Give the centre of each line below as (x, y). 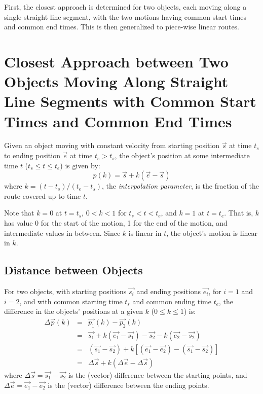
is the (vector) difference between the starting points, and (158, 374)
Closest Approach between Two (116, 61)
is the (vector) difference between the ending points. (128, 385)
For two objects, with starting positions (65, 291)
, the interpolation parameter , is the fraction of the (180, 186)
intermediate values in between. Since (62, 232)
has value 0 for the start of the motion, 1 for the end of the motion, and (116, 223)
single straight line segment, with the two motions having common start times (125, 16)
